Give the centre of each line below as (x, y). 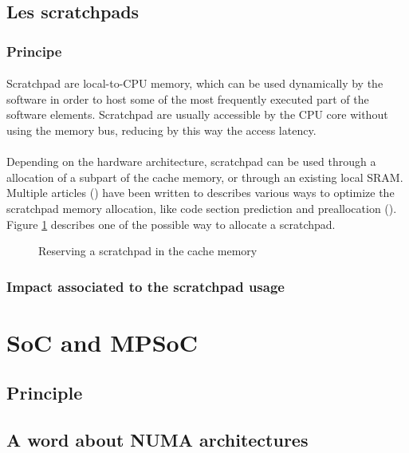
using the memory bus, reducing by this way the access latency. (161, 130)
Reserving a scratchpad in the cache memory (148, 251)
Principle (45, 393)
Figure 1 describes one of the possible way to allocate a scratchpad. (171, 224)
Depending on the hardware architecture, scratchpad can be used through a (191, 162)
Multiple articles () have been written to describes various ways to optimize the (201, 193)
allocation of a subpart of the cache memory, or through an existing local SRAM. (205, 177)
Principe (34, 51)
